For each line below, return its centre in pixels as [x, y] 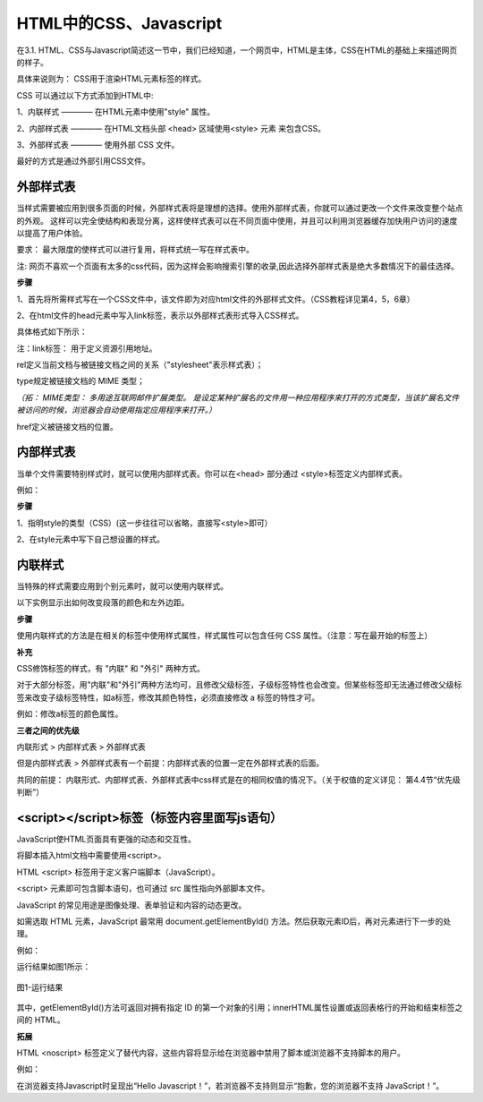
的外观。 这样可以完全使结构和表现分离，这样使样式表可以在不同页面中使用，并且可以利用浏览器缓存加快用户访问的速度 [237, 220]
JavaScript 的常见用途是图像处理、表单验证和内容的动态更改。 [131, 905]
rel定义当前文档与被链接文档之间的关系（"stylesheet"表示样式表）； [140, 365]
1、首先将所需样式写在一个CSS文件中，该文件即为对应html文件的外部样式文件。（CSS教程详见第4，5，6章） [216, 299]
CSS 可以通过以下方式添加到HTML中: [85, 95]
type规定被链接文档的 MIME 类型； [80, 381]
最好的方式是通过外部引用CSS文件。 [84, 161]
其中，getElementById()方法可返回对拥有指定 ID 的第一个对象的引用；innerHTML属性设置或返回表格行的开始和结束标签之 [240, 1007]
